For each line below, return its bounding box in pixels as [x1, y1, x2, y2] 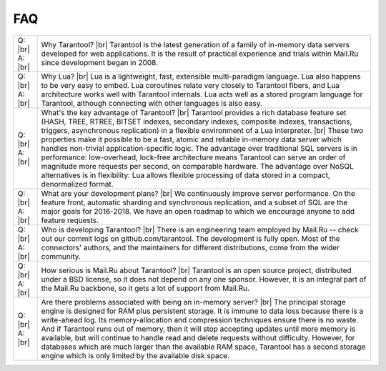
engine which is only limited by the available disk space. [41, 350, 230, 360]
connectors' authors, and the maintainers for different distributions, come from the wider [41, 242, 340, 252]
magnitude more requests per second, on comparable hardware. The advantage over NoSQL [41, 161, 354, 171]
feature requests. [41, 215, 99, 225]
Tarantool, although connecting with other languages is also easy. [41, 98, 262, 108]
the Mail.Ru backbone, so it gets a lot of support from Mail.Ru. [41, 283, 250, 293]
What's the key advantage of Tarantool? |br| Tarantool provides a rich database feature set [41, 107, 347, 117]
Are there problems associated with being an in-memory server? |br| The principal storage [41, 297, 346, 307]
